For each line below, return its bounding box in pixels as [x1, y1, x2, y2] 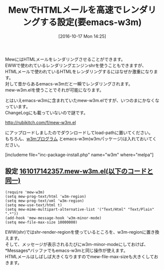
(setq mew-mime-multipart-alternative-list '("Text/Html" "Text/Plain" [5, 207, 154, 212]
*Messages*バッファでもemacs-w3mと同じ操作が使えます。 [5, 247, 128, 253]
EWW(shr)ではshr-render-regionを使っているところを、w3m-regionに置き [5, 229, 155, 235]
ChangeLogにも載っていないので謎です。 [5, 109, 88, 115]
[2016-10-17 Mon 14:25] [58, 33, 106, 39]
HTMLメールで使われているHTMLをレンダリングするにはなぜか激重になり [5, 68, 154, 74]
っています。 [5, 104, 30, 109]
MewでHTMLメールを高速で [8, 4, 122, 16]
